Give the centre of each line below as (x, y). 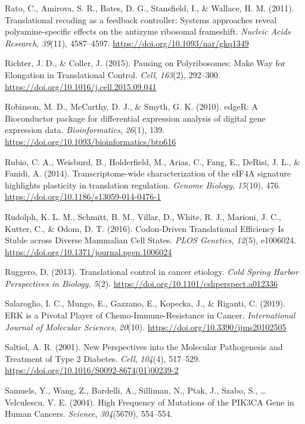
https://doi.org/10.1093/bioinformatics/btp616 (91, 141)
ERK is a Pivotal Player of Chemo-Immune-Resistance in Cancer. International (150, 315)
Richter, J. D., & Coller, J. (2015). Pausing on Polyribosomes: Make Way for (145, 63)
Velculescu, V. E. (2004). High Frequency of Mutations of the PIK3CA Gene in (150, 402)
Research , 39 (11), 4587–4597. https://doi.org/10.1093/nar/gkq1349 (127, 43)
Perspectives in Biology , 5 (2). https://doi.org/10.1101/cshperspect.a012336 (141, 283)
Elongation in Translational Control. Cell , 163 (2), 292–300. (113, 74)
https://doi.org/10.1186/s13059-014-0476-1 (83, 196)
